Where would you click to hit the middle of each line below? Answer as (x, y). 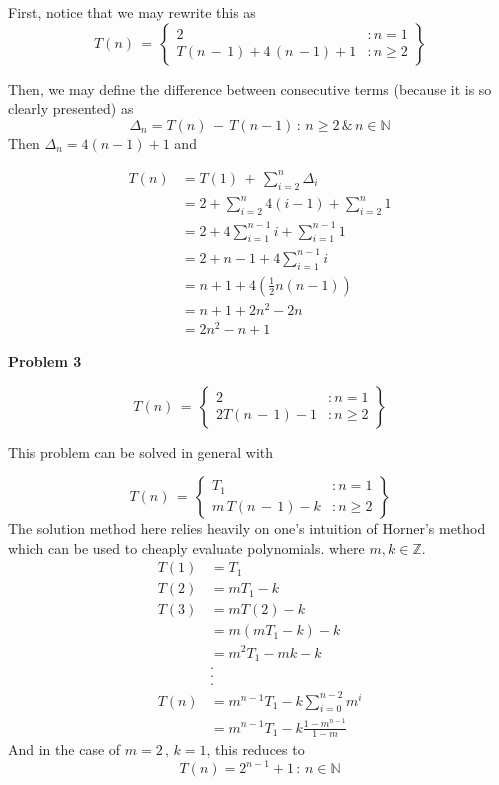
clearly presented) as (71, 108)
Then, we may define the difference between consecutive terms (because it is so (250, 88)
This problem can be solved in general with (141, 451)
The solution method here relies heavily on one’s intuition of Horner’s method (247, 528)
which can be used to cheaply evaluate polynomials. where (186, 547)
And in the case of (64, 749)
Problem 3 (45, 360)
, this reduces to (255, 749)
